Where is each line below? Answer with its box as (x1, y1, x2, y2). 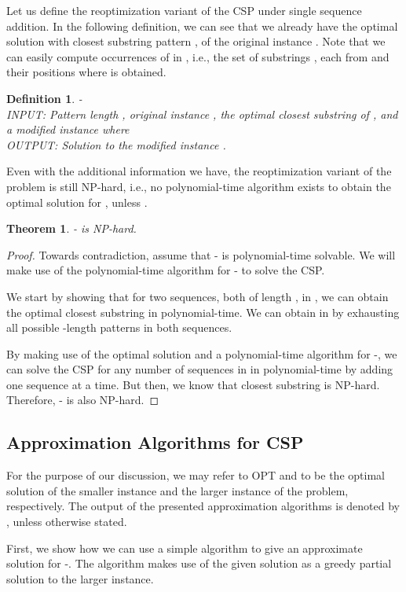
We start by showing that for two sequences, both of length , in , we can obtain (6, 288, 389, 304)
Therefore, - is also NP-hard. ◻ (6, 392, 159, 408)
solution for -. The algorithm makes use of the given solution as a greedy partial (6, 555, 392, 572)
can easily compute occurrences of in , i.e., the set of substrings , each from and (6, 48, 390, 64)
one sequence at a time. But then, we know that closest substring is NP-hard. (6, 376, 380, 392)
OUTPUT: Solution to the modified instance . (6, 136, 226, 153)
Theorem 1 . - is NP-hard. (6, 220, 137, 237)
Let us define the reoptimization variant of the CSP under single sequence (6, 2, 362, 18)
